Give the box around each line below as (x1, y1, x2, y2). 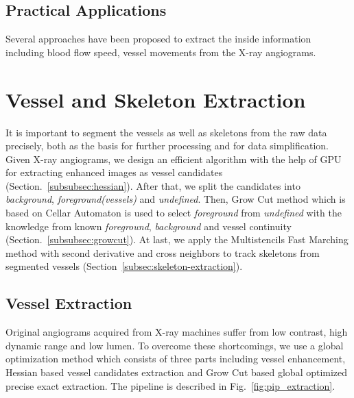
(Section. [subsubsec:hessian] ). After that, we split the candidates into (5, 178, 300, 192)
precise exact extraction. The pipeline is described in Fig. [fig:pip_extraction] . (5, 378, 335, 393)
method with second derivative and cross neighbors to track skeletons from (5, 245, 320, 260)
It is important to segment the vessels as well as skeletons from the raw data (5, 125, 327, 139)
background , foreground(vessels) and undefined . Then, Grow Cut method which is (5, 192, 346, 206)
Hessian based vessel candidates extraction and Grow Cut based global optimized (5, 365, 348, 380)
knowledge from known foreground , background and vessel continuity (5, 219, 292, 233)
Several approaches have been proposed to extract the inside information (5, 32, 311, 46)
